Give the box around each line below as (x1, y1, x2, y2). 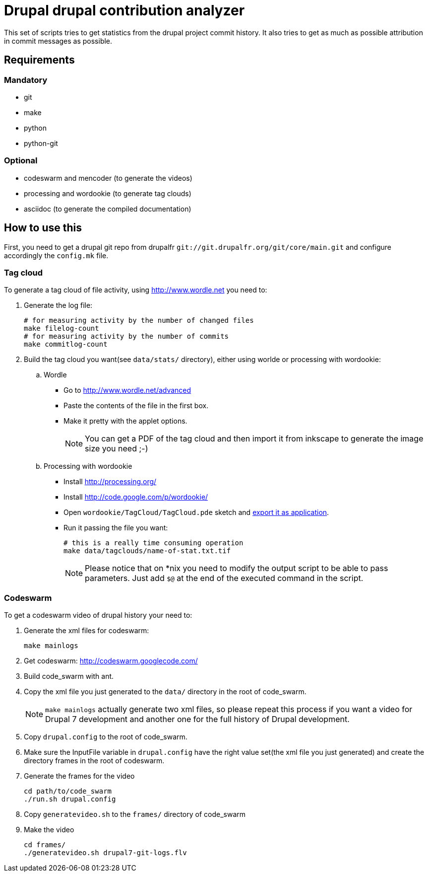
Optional (4, 155, 38, 166)
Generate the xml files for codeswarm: (24, 626, 149, 635)
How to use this (4, 221, 82, 234)
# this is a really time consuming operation (63, 539, 244, 547)
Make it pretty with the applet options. (63, 417, 187, 426)
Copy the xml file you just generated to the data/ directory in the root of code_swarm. (24, 687, 306, 696)
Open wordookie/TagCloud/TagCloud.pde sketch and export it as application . (63, 508, 329, 517)
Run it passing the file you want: (63, 523, 168, 532)
